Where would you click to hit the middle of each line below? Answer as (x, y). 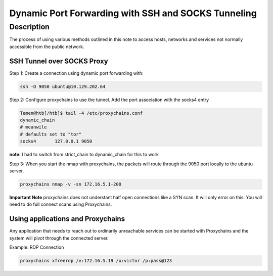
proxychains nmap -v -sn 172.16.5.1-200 (71, 184)
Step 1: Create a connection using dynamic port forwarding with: (76, 73)
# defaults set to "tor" (51, 134)
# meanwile (33, 127)
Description (30, 27)
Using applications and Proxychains (67, 219)
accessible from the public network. (47, 47)
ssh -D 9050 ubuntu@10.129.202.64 (63, 86)
